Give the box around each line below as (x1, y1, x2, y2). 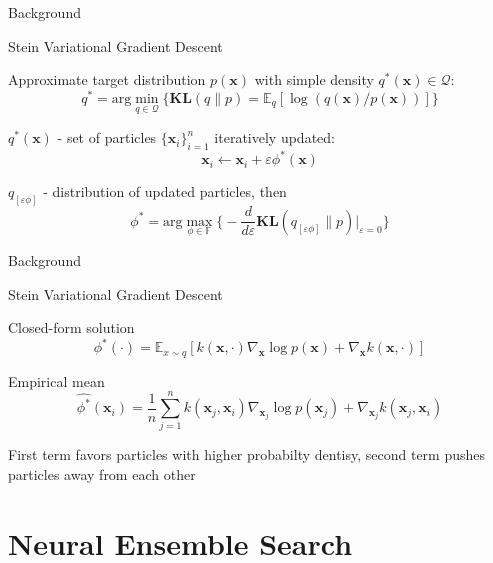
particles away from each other (8, 463, 196, 484)
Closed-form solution (8, 317, 135, 338)
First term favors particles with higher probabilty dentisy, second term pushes (8, 444, 486, 465)
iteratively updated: (214, 127, 335, 148)
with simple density (254, 69, 374, 90)
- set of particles (57, 127, 157, 148)
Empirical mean (8, 370, 105, 391)
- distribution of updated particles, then (43, 181, 287, 202)
